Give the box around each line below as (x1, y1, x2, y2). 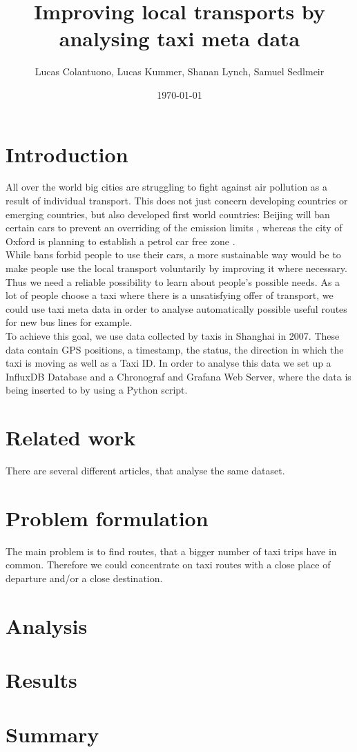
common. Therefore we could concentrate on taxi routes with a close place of (6, 557, 331, 572)
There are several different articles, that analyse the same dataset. (6, 463, 285, 478)
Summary (6, 720, 99, 748)
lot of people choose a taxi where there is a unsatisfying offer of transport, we (6, 288, 334, 302)
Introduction (6, 139, 128, 168)
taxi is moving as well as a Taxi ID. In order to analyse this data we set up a (6, 356, 331, 370)
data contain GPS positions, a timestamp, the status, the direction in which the (6, 342, 344, 356)
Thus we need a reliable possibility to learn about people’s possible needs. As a (6, 274, 340, 289)
